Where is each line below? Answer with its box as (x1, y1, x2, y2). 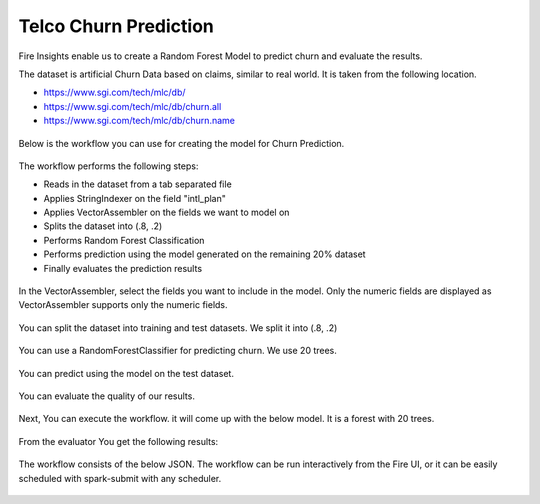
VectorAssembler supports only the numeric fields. (18, 299, 229, 311)
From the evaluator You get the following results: (18, 435, 219, 447)
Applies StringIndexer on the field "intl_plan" (43, 192, 227, 204)
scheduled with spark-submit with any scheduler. (18, 472, 222, 484)
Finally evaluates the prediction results (43, 262, 203, 274)
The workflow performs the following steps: (18, 160, 199, 172)
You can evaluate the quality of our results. (18, 390, 195, 402)
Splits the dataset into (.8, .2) (43, 220, 163, 232)
